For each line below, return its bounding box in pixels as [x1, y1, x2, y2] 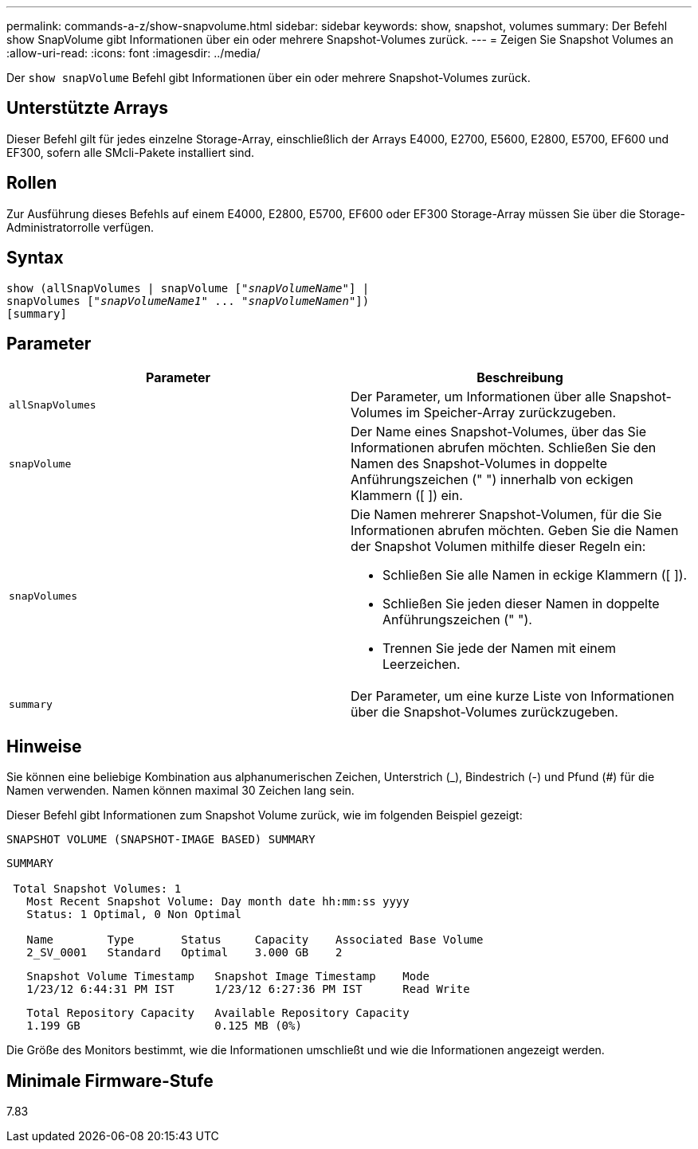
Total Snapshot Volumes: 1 [13, 882, 182, 896]
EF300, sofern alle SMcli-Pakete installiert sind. [6, 145, 255, 159]
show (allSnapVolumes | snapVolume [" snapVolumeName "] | [6, 281, 370, 295]
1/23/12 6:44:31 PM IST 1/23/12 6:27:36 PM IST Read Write [26, 983, 470, 996]
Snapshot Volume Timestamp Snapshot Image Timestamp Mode [26, 970, 430, 983]
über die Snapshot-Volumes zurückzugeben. [351, 704, 618, 721]
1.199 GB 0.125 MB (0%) [26, 1019, 302, 1033]
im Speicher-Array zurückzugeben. [406, 404, 617, 421]
